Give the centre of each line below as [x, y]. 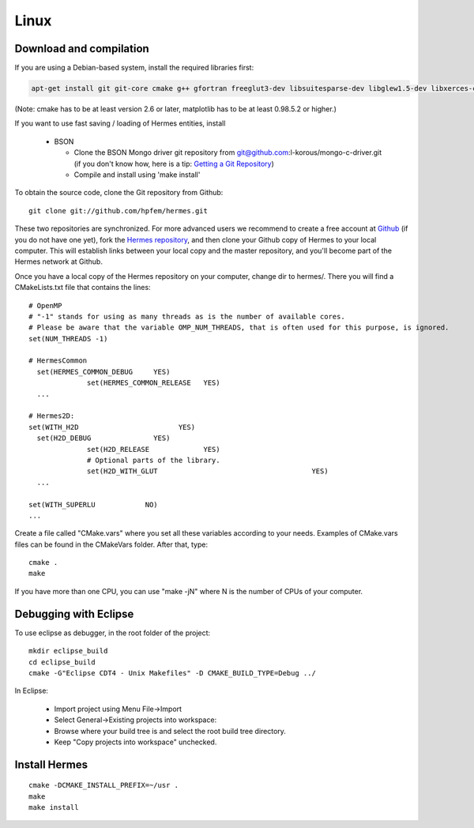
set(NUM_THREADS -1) [68, 339]
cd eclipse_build [62, 662]
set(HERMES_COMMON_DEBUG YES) [103, 372]
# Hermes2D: [52, 416]
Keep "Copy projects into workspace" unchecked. [135, 742]
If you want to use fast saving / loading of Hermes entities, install [120, 123]
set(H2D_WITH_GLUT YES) [208, 471]
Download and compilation [82, 49]
